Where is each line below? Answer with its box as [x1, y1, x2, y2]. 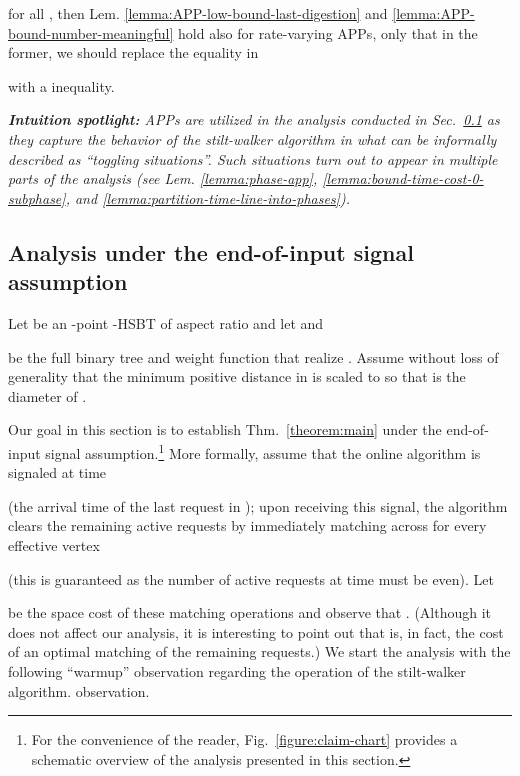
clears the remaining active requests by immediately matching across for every [8, 515, 487, 536]
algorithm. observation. [8, 680, 150, 701]
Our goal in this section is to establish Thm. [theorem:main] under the [8, 419, 442, 440]
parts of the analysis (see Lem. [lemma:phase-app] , [8, 168, 318, 189]
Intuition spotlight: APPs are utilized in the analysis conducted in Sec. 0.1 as [8, 109, 500, 130]
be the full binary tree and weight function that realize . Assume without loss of [8, 346, 499, 367]
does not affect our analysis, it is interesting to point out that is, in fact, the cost [8, 621, 504, 642]
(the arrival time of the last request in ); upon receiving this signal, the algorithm [8, 495, 508, 516]
